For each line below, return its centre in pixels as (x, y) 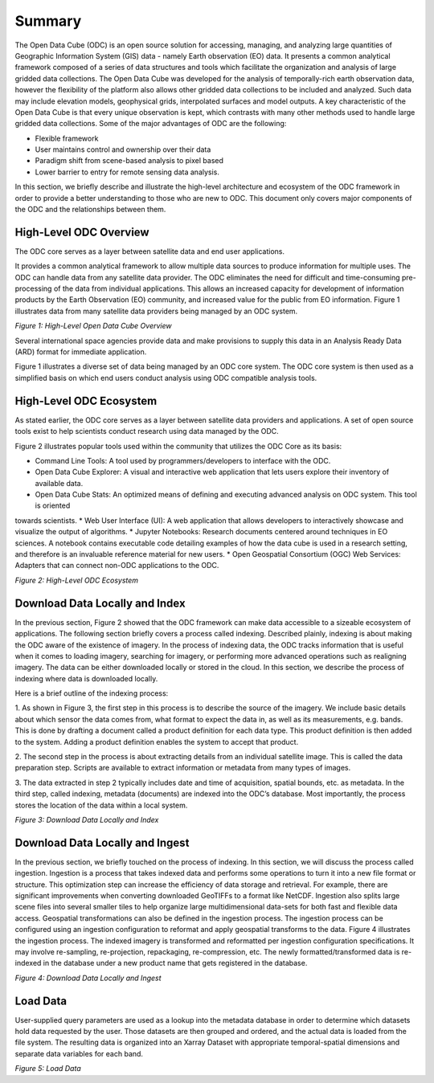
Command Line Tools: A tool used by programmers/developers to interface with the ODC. (183, 460)
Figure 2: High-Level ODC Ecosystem (77, 580)
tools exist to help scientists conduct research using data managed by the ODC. (147, 431)
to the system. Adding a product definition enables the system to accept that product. (157, 742)
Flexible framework (67, 138)
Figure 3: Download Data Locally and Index (87, 819)
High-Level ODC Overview (82, 232)
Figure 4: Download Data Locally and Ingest (88, 978)
